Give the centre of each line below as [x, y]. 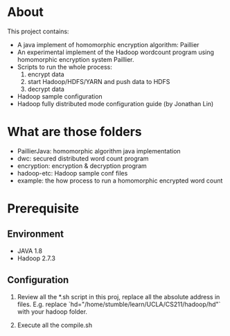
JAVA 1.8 [30, 251]
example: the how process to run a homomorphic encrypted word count [120, 180]
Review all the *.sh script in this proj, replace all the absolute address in [118, 296]
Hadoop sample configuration [60, 96]
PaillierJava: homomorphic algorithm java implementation [99, 151]
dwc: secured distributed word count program [83, 158]
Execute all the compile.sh [54, 325]
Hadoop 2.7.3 [36, 258]
